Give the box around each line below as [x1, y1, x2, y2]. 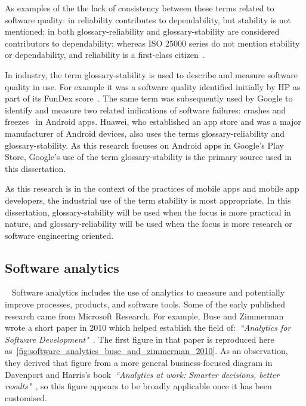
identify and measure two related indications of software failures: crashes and [5, 103, 286, 116]
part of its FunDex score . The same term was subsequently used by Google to [5, 92, 293, 104]
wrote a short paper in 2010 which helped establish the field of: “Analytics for [5, 321, 291, 334]
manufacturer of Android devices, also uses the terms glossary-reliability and [5, 127, 285, 139]
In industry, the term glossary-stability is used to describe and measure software [5, 68, 298, 81]
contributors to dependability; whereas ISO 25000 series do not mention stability [5, 36, 300, 49]
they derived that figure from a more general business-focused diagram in [5, 356, 273, 369]
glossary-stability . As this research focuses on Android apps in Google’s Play [5, 139, 284, 151]
